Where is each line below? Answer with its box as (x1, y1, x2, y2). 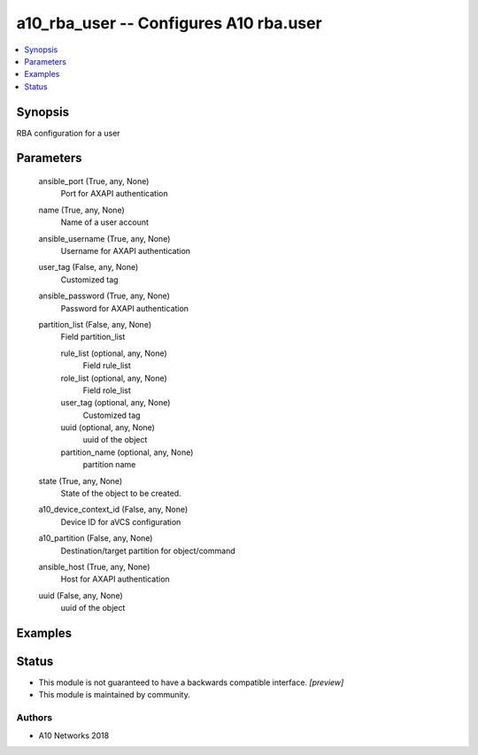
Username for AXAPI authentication (60, 245, 190, 256)
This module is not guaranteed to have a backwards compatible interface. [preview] (38, 677, 344, 688)
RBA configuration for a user (16, 127, 120, 138)
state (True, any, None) (38, 475, 123, 486)
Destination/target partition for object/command (60, 545, 235, 556)
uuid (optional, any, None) (60, 422, 155, 433)
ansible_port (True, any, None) (38, 176, 150, 187)
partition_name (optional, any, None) (60, 447, 194, 458)
